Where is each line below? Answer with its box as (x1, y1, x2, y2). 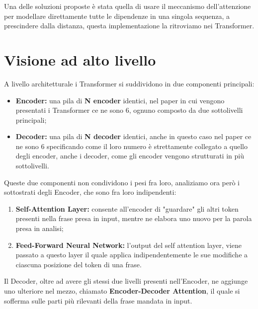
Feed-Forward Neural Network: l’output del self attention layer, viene (15, 239, 242, 250)
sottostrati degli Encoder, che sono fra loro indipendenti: (4, 187, 176, 197)
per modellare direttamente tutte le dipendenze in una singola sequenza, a (4, 10, 230, 21)
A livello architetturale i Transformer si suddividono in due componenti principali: (4, 78, 255, 88)
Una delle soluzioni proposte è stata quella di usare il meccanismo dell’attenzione (4, 1, 251, 11)
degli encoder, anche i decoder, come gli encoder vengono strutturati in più (15, 151, 244, 161)
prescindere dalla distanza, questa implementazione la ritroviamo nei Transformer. (4, 20, 255, 31)
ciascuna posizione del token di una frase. (15, 259, 142, 269)
